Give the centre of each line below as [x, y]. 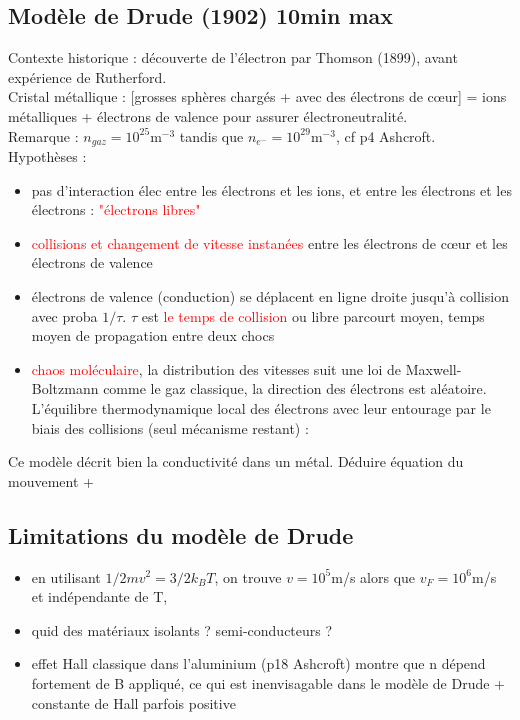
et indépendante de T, [99, 596]
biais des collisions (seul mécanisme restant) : [170, 427]
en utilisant [66, 576]
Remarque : [43, 135]
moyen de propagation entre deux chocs [153, 335]
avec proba [64, 315]
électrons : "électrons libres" [116, 209]
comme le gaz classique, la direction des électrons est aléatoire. [295, 388]
